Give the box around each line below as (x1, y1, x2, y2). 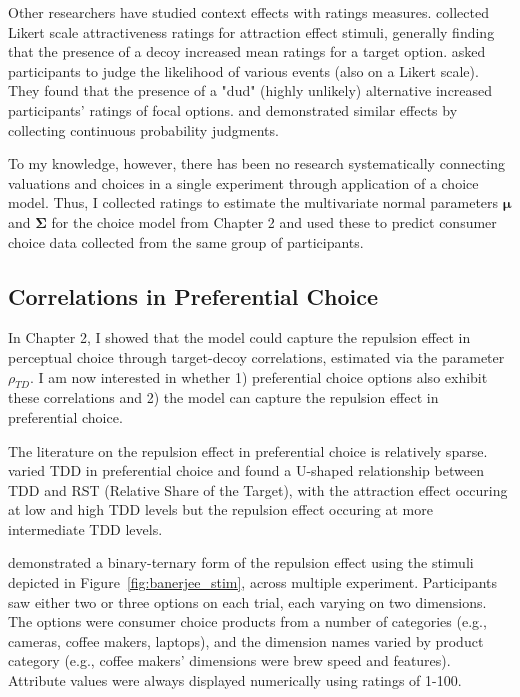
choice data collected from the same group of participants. (8, 231, 364, 252)
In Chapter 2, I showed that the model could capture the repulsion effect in (8, 327, 471, 348)
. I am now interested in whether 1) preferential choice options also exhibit (29, 366, 488, 387)
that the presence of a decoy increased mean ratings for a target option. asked (8, 41, 486, 62)
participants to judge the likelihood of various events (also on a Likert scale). (8, 60, 479, 81)
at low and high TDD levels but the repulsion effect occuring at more (8, 499, 433, 520)
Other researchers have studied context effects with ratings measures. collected (8, 2, 489, 22)
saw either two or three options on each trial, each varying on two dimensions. (8, 591, 487, 612)
